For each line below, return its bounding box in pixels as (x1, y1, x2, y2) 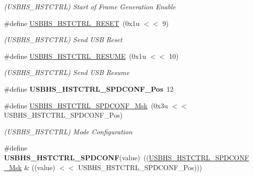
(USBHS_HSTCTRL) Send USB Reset (4, 34, 122, 45)
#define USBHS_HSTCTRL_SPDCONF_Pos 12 (4, 83, 174, 94)
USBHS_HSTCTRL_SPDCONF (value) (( (4, 152, 149, 162)
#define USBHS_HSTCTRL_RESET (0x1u (4, 18, 140, 28)
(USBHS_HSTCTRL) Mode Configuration (4, 126, 133, 136)
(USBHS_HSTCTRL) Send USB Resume (4, 67, 130, 77)
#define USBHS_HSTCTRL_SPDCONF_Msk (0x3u (4, 100, 168, 110)
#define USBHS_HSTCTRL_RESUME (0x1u (4, 50, 146, 61)
